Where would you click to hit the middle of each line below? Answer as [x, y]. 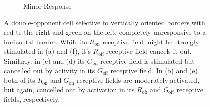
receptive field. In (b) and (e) [154, 70]
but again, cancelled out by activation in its [69, 89]
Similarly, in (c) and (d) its [44, 60]
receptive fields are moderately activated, [138, 80]
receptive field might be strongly [151, 41]
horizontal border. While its [46, 41]
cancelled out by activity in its [50, 70]
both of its [20, 80]
